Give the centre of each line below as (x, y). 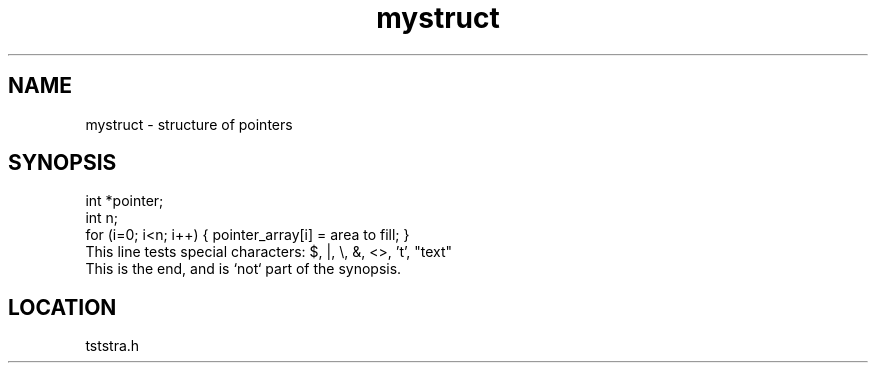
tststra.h (112, 346)
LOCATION (62, 307)
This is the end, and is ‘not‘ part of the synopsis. (243, 269)
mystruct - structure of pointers (189, 124)
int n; (102, 218)
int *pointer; (124, 201)
